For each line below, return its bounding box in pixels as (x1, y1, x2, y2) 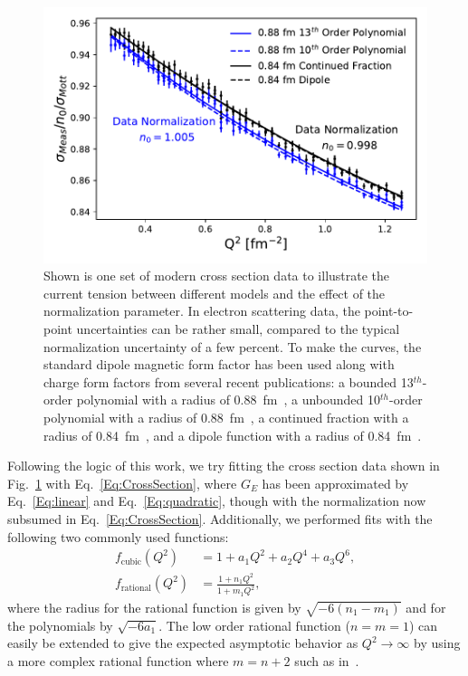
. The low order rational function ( (158, 615, 350, 634)
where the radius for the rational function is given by (7, 597, 301, 616)
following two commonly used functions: (7, 527, 229, 546)
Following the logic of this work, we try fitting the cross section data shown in (7, 456, 440, 475)
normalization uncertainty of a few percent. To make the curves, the (43, 337, 422, 356)
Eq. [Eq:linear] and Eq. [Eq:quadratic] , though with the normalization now (7, 491, 426, 510)
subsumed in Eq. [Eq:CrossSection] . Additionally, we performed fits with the (7, 509, 433, 528)
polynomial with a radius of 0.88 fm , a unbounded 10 (76, 390, 381, 409)
